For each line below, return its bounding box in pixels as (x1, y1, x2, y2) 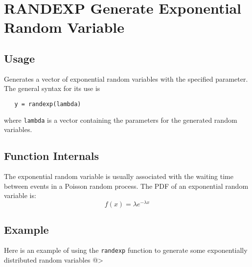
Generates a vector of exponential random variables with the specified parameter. (4, 73, 248, 84)
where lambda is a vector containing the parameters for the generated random (4, 114, 237, 125)
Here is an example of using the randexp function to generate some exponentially (4, 245, 248, 255)
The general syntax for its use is (4, 83, 100, 93)
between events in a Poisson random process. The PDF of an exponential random (4, 180, 249, 191)
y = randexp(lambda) (14, 100, 81, 108)
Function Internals (4, 148, 99, 163)
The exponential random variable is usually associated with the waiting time (4, 171, 233, 181)
